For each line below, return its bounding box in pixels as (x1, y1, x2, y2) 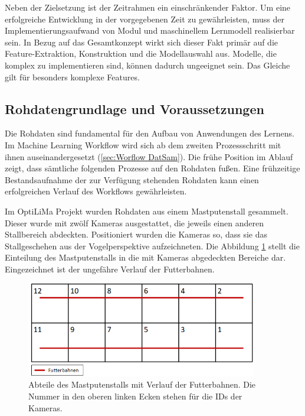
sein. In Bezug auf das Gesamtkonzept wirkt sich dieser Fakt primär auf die (5, 35, 278, 48)
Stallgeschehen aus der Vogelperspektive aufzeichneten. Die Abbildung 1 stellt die (5, 239, 300, 252)
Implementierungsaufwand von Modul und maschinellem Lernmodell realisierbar (5, 24, 295, 37)
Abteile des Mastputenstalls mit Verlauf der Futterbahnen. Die (28, 378, 256, 391)
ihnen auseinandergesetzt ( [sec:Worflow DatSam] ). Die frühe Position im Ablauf (5, 150, 293, 162)
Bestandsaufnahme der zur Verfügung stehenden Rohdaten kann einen (5, 173, 259, 186)
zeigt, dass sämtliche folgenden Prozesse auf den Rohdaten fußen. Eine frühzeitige (5, 162, 300, 174)
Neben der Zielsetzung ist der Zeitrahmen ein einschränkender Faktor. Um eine (5, 1, 291, 13)
